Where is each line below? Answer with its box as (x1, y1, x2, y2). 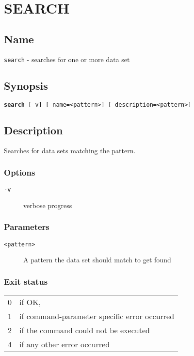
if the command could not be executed (19, 324, 150, 336)
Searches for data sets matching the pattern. (4, 146, 136, 156)
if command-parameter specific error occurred (19, 310, 175, 322)
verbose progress (23, 200, 72, 210)
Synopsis (4, 78, 48, 93)
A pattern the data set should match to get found (23, 255, 171, 265)
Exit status (4, 275, 48, 287)
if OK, (19, 296, 41, 308)
